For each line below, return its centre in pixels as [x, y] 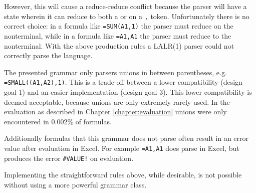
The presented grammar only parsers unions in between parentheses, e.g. [115, 72]
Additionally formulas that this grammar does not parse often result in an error [126, 138]
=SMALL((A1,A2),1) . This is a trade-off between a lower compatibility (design [123, 82]
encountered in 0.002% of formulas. [58, 121]
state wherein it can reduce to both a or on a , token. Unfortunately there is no [127, 16]
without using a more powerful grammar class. [75, 184]
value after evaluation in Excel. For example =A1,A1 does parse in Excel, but [122, 148]
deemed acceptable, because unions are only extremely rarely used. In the [117, 102]
